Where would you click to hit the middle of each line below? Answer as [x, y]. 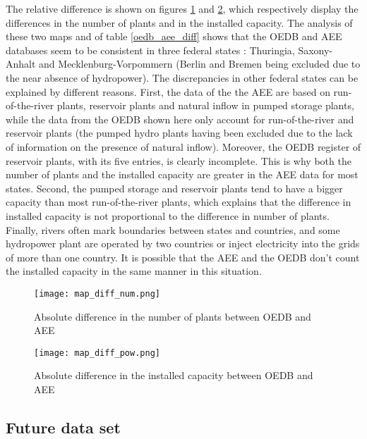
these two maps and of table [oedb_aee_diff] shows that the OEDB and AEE [174, 36]
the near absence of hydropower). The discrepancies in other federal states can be [182, 77]
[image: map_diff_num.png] [97, 293]
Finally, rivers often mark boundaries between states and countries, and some [173, 229]
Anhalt [21, 64]
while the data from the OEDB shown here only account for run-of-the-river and [180, 119]
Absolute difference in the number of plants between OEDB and [173, 316]
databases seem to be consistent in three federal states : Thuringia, [150, 50]
